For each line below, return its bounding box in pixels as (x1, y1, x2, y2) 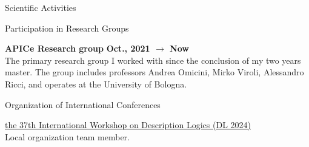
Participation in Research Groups (5, 21, 129, 34)
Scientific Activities (5, 1, 76, 13)
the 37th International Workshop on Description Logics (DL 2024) (5, 118, 251, 131)
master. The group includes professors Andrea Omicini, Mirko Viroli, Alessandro (5, 66, 304, 78)
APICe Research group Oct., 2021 (5, 42, 150, 55)
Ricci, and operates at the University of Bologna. (5, 77, 187, 90)
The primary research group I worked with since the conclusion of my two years (5, 53, 301, 66)
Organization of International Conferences (5, 98, 161, 111)
